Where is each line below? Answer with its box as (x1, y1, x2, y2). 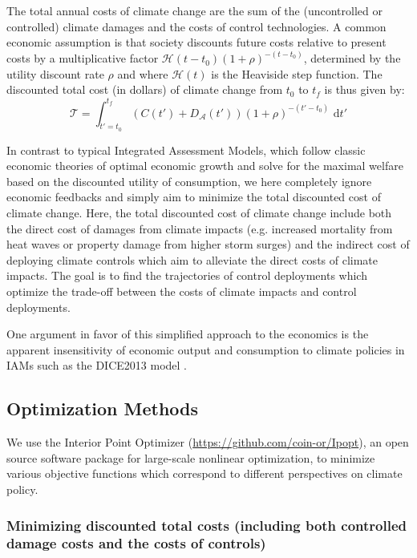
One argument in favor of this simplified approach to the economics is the (6, 325, 369, 342)
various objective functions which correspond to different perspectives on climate (6, 465, 403, 482)
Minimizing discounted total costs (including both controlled (6, 515, 407, 535)
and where (117, 65, 168, 82)
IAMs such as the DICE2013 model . (6, 357, 187, 374)
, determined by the (303, 50, 401, 67)
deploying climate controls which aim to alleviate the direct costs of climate (6, 251, 379, 268)
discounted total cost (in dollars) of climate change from (6, 81, 283, 98)
